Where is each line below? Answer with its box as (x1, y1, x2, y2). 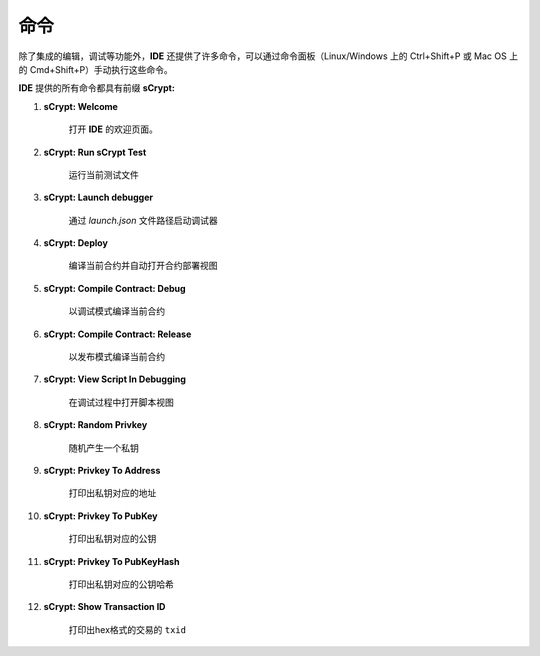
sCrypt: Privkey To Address (43, 464, 161, 476)
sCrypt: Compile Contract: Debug (43, 282, 186, 294)
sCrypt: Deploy (43, 237, 109, 249)
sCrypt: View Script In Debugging (43, 373, 187, 385)
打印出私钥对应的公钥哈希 (68, 578, 174, 590)
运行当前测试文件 (68, 168, 139, 180)
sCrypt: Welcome (43, 100, 119, 112)
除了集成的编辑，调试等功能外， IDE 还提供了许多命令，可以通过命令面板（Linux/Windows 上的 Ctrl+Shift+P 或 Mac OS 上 (18, 50, 519, 62)
